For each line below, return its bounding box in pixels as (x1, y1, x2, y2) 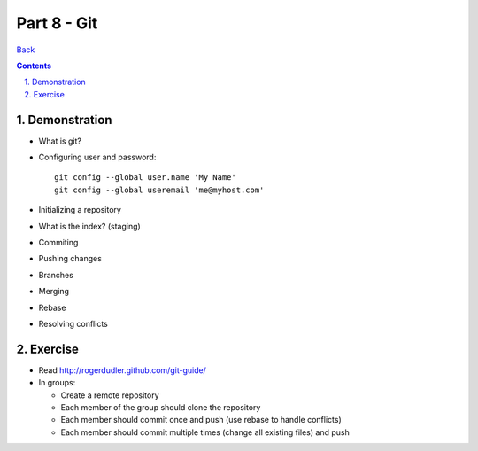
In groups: (38, 377, 76, 388)
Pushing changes (38, 253, 102, 264)
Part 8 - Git (16, 13, 98, 33)
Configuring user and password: (38, 152, 157, 163)
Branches (38, 269, 74, 280)
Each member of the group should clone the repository (60, 402, 261, 412)
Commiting (38, 237, 79, 247)
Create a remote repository (60, 390, 159, 400)
